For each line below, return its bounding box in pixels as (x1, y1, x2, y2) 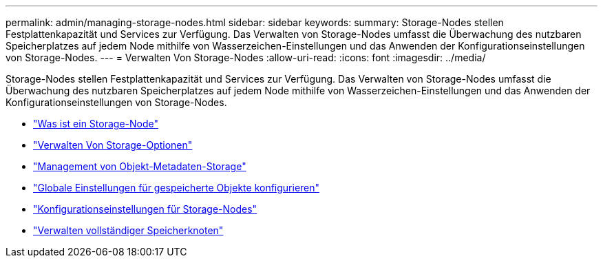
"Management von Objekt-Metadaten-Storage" (33, 160, 246, 172)
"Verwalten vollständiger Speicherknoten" (33, 224, 224, 236)
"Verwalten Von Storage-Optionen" (33, 139, 193, 151)
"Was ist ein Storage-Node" (33, 118, 158, 129)
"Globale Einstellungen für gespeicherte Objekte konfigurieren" (33, 182, 320, 193)
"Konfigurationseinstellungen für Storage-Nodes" (33, 203, 257, 215)
